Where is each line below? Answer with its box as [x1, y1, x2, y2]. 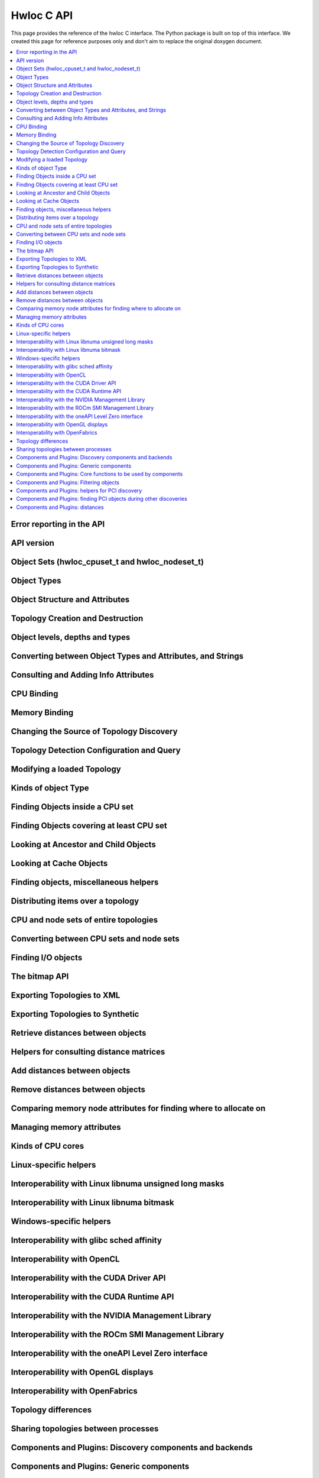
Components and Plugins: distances [16, 503, 104, 511]
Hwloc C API [11, 9, 73, 22]
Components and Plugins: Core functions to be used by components [16, 471, 183, 478]
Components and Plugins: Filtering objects [16, 479, 119, 486]
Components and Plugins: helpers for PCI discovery [16, 487, 142, 494]
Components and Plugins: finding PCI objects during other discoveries [16, 495, 187, 503]
